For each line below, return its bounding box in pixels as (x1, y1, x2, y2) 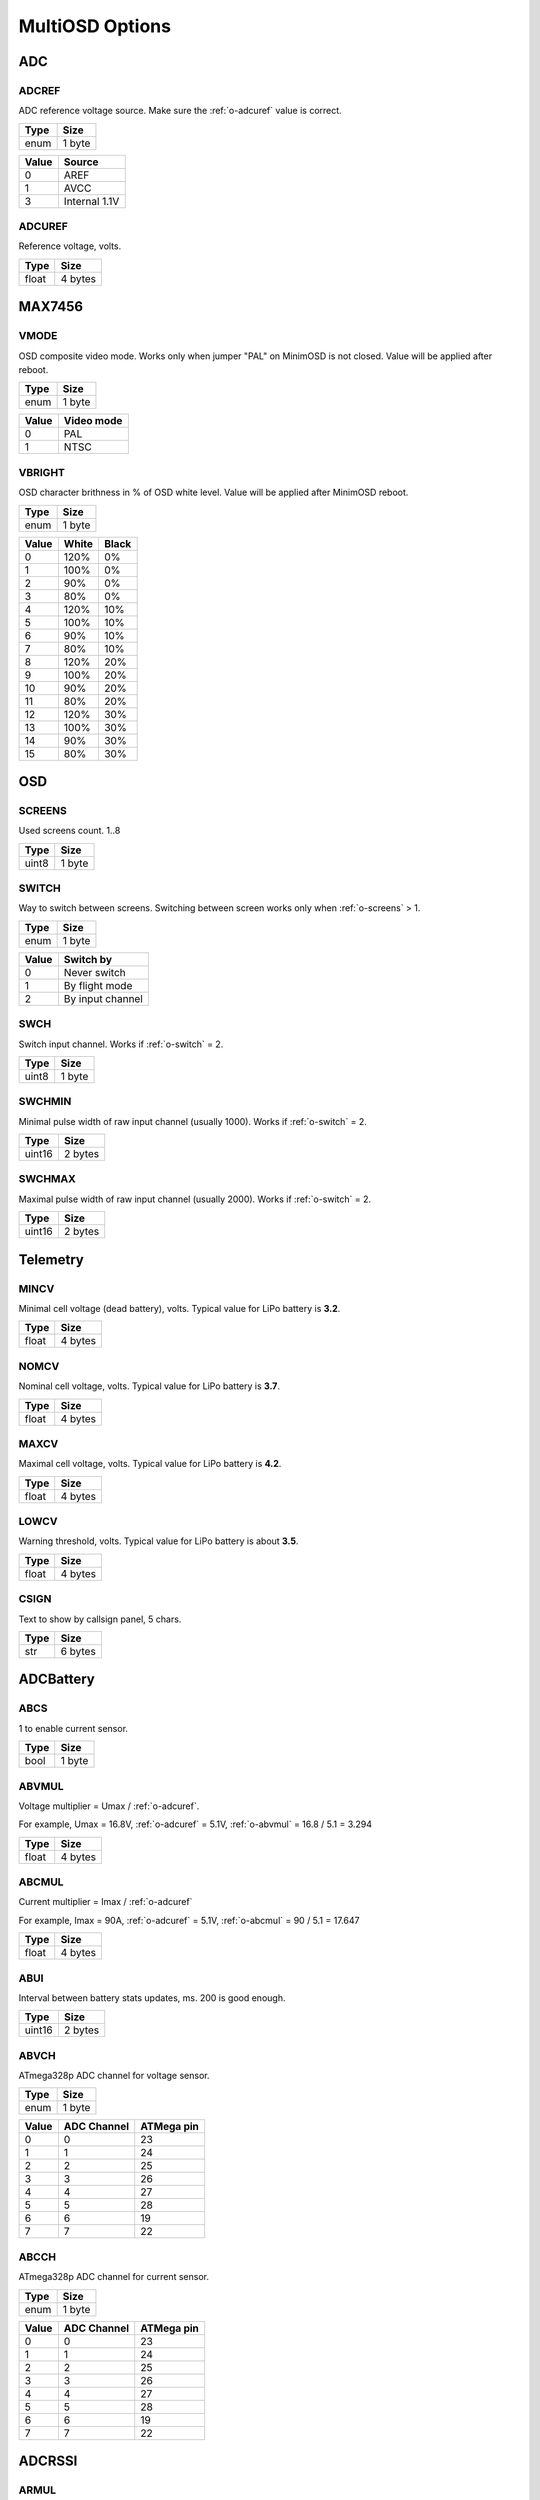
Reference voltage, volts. (18, 240, 122, 252)
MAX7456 (18, 298, 84, 315)
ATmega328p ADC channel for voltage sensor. (18, 2070, 210, 2082)
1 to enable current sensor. (18, 1722, 129, 1734)
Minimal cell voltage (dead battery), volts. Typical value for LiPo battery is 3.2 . (18, 1303, 341, 1315)
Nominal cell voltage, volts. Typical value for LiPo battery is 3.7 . (18, 1380, 280, 1392)
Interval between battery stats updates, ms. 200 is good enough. (18, 1991, 286, 2004)
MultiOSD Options (18, 15, 172, 37)
